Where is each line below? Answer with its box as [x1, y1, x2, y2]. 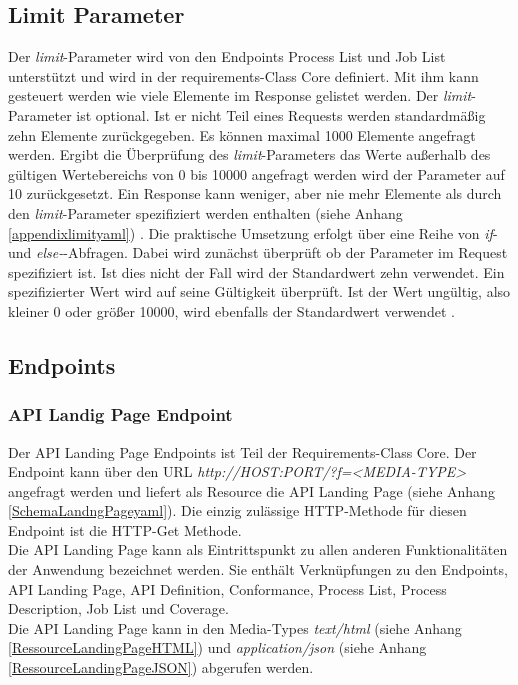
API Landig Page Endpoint [8, 402, 233, 427]
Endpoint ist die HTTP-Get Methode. [8, 519, 242, 540]
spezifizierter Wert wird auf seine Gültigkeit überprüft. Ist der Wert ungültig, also [8, 281, 511, 302]
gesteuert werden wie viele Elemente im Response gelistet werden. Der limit [8, 85, 472, 106]
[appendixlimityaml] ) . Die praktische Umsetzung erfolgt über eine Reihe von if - [8, 222, 498, 243]
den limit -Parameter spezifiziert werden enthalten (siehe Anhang [8, 202, 403, 223]
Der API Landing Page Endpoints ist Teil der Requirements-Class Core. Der [8, 441, 477, 462]
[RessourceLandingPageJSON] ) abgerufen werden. [8, 657, 314, 678]
